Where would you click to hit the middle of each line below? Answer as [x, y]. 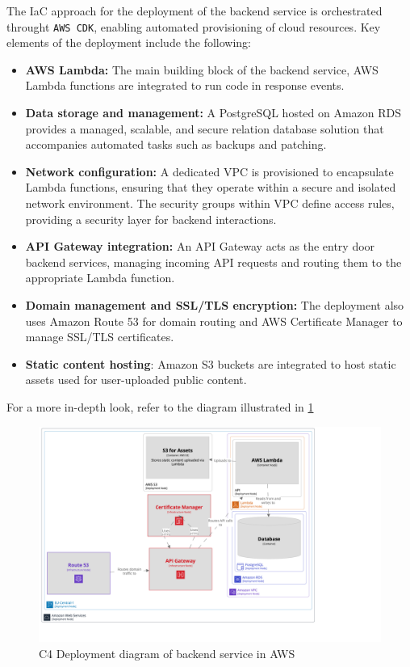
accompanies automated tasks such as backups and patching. [176, 144]
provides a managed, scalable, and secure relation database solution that [205, 128]
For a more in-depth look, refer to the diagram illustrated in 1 [160, 406]
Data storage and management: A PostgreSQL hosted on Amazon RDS [213, 113]
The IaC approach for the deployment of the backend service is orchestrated [195, 11]
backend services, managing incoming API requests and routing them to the [213, 262]
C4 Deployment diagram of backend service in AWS [167, 653]
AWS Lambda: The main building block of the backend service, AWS [202, 69]
